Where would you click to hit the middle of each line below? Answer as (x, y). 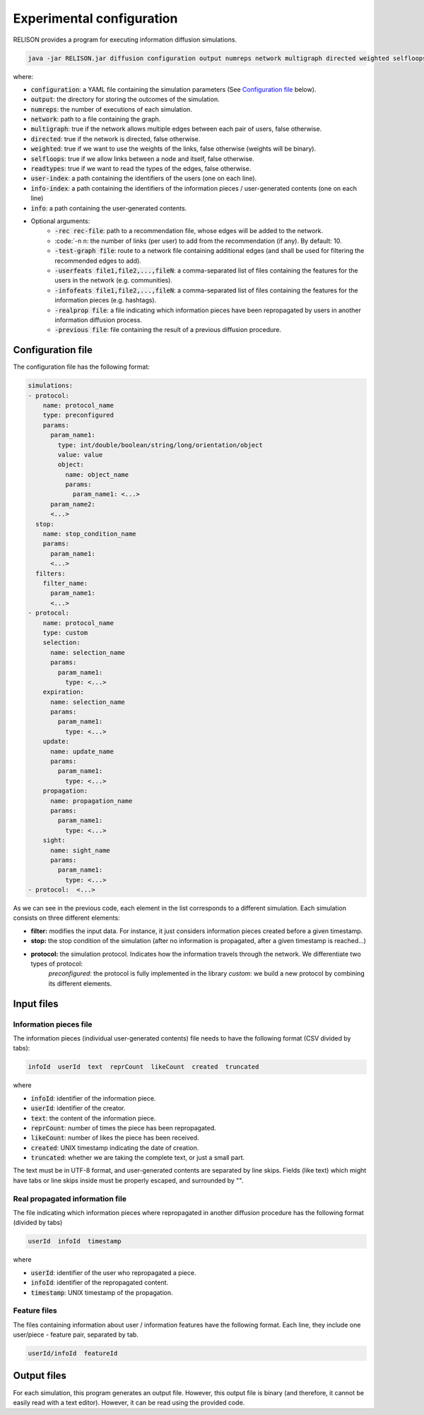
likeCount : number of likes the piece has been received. (115, 1138)
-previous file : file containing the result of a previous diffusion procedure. (168, 330)
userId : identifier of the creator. (78, 1108)
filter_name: (65, 583)
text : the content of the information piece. (93, 1118)
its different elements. (80, 983)
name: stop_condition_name (90, 534)
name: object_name (97, 474)
